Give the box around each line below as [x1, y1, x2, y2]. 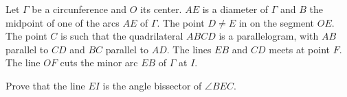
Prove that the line [5, 78, 85, 92]
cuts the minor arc [60, 55, 138, 70]
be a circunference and [32, 2, 127, 16]
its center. [140, 2, 182, 16]
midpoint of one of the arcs [5, 15, 120, 29]
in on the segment [238, 15, 315, 29]
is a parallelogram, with [219, 29, 319, 43]
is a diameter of [202, 2, 269, 16]
